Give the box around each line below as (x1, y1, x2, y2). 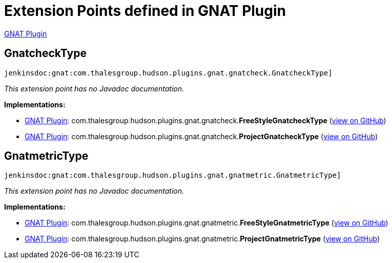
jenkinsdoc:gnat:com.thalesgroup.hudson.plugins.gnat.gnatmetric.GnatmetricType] (4, 171, 341, 180)
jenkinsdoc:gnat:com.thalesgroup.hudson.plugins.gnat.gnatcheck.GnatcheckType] (4, 68, 333, 77)
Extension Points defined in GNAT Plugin (4, 2, 286, 20)
